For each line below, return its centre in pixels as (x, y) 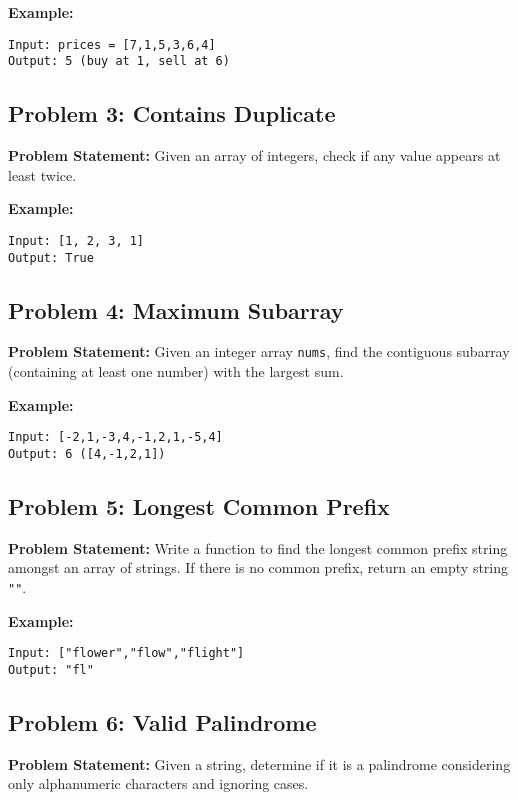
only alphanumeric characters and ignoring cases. (158, 783)
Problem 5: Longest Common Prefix (199, 505)
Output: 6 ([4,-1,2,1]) (87, 453)
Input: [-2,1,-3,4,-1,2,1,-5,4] (115, 437)
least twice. (42, 174)
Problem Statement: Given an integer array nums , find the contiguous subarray (259, 351)
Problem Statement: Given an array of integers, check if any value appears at (254, 155)
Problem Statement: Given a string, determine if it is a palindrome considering (259, 763)
